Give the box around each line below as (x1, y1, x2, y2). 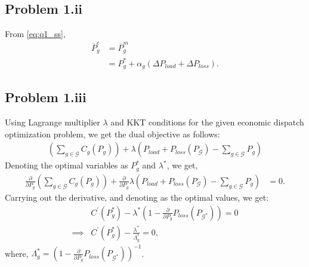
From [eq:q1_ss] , (5, 27, 66, 40)
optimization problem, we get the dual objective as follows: (5, 127, 220, 140)
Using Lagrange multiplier (5, 116, 100, 128)
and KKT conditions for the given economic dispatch (110, 116, 304, 128)
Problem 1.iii (5, 88, 86, 106)
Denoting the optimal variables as (5, 159, 128, 171)
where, (5, 247, 29, 259)
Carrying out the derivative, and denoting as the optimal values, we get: (5, 191, 269, 203)
